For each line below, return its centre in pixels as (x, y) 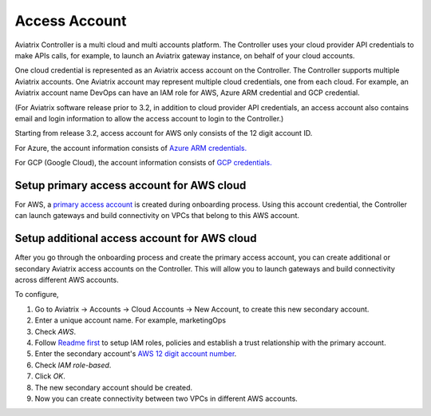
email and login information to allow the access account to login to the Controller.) (149, 118)
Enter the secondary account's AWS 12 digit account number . (136, 354)
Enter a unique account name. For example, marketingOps (130, 320)
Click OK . (50, 376)
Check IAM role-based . (73, 365)
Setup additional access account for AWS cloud (136, 238)
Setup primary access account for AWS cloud (130, 185)
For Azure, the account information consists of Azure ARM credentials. (131, 148)
